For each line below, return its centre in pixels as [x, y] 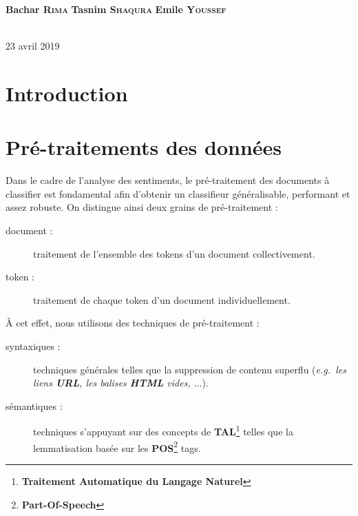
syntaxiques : [33, 346]
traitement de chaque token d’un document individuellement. [162, 299]
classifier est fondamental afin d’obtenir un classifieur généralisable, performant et [178, 193]
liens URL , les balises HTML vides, [112, 383]
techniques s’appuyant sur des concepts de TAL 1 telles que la [163, 431]
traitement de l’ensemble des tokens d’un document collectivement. [174, 253]
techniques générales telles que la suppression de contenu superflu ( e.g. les [190, 369]
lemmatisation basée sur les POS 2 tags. [117, 446]
